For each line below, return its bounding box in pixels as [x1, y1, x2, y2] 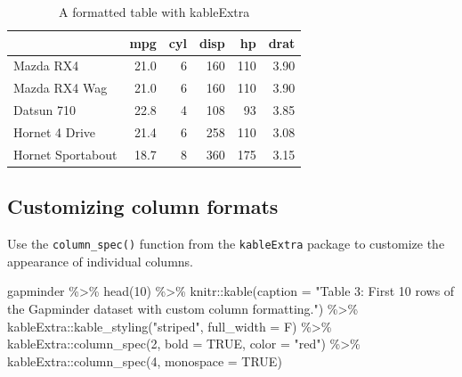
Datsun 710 [13, 101, 76, 119]
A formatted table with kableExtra [59, 3, 250, 20]
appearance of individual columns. [7, 251, 193, 270]
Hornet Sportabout [13, 144, 118, 163]
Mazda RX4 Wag [13, 78, 108, 97]
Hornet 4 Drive [13, 122, 96, 141]
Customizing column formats [7, 193, 279, 220]
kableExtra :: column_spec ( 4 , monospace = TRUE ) [7, 351, 282, 370]
